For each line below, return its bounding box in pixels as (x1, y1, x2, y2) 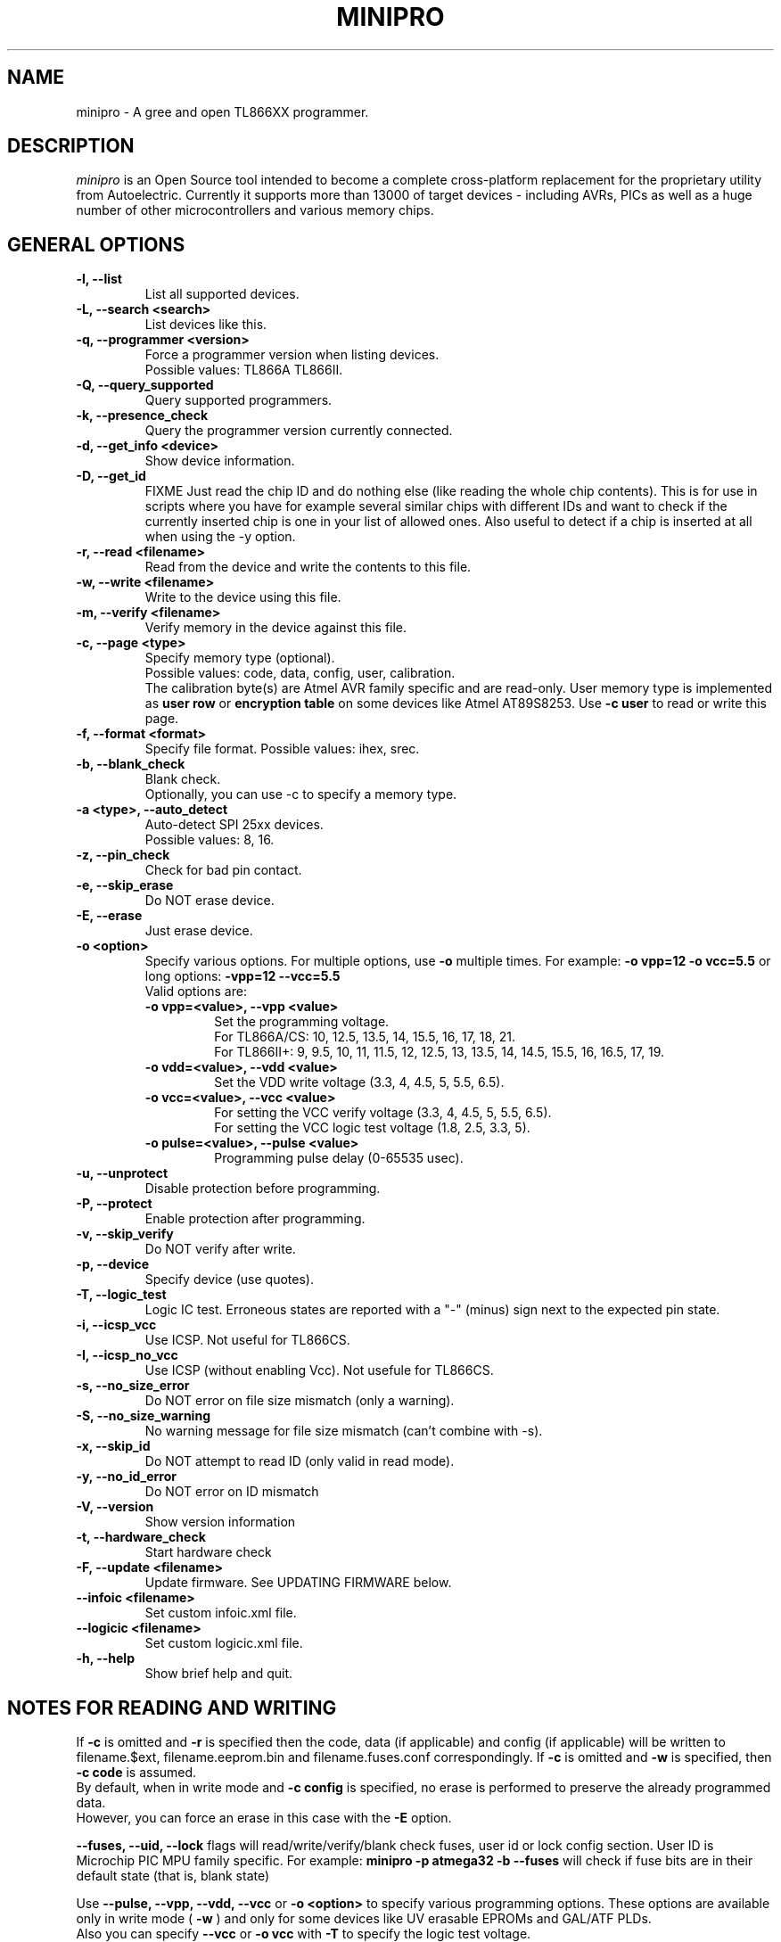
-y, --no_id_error (76, 1469, 177, 1485)
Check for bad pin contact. (144, 862, 302, 878)
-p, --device (76, 1256, 150, 1272)
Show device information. (144, 453, 295, 469)
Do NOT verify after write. (144, 1241, 296, 1257)
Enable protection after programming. (144, 1211, 366, 1227)
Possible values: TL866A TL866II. (144, 362, 343, 378)
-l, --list (76, 271, 122, 287)
